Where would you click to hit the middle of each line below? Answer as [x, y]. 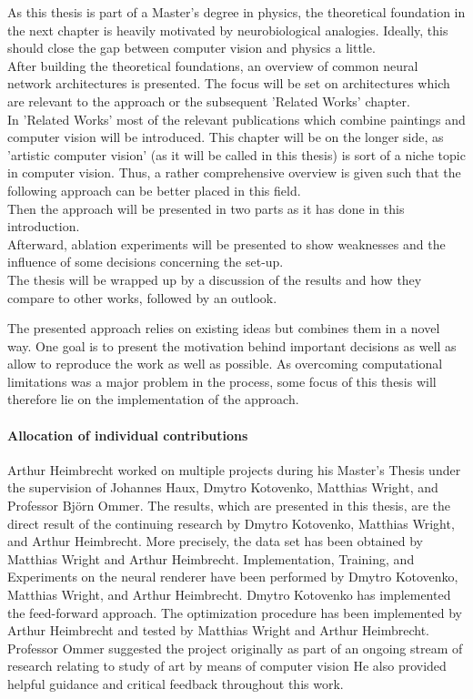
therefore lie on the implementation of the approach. [153, 399]
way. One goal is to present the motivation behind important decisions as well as [232, 345]
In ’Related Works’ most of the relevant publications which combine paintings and [236, 119]
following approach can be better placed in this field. [154, 190]
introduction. [44, 226]
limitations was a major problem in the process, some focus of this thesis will [222, 381]
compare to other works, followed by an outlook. [142, 297]
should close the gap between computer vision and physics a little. [191, 48]
